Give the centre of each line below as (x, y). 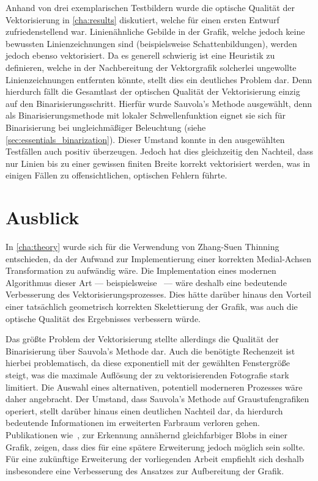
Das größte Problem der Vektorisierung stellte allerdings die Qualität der (142, 339)
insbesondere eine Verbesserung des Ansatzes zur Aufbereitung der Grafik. (145, 470)
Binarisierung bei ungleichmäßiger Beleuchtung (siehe (106, 127)
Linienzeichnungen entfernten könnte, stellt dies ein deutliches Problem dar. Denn (159, 79)
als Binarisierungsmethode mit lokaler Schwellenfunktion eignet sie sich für (146, 115)
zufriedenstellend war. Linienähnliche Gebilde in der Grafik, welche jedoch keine (155, 31)
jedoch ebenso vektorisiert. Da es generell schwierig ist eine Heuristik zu (140, 55)
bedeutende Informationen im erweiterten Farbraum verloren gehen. (133, 423)
